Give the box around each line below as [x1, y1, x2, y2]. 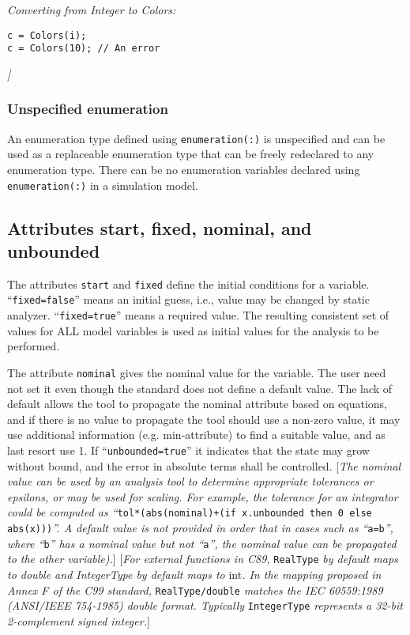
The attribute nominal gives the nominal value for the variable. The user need [7, 364, 386, 380]
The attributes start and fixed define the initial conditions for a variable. [7, 275, 370, 292]
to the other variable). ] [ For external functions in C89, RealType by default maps [7, 550, 398, 567]
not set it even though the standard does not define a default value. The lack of [7, 380, 393, 396]
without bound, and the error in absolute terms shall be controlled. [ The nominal [7, 457, 401, 474]
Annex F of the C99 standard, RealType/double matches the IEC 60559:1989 [7, 581, 383, 598]
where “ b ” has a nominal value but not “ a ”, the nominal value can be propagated [7, 535, 397, 551]
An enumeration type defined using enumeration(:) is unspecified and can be [7, 130, 386, 146]
